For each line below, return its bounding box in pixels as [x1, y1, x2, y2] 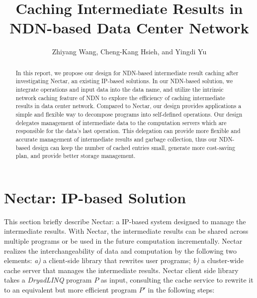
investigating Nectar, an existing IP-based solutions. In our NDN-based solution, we [15, 77, 233, 85]
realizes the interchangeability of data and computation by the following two [4, 245, 237, 256]
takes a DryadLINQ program [4, 275, 92, 285]
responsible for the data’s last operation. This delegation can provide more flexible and [15, 127, 241, 135]
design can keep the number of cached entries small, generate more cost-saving [32, 143, 235, 151]
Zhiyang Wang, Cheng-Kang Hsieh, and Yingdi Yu [52, 46, 207, 57]
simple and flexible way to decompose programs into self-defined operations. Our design [15, 110, 243, 118]
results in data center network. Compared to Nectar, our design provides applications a [15, 102, 242, 110]
